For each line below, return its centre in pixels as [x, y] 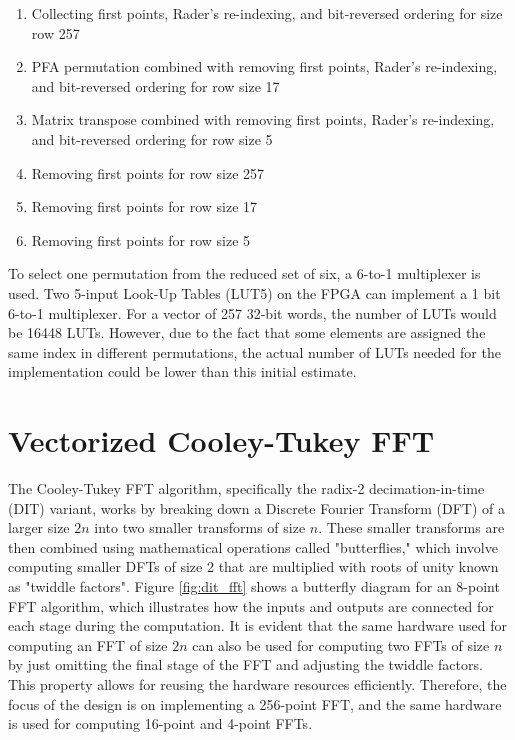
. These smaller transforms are [411, 527]
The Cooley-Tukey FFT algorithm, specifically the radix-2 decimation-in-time [246, 488]
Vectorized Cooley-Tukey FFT [221, 440]
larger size [39, 527]
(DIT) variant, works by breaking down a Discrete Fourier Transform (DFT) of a [256, 507]
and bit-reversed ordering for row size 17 [155, 85]
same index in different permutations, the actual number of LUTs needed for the [254, 351]
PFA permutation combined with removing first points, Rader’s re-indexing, [264, 66]
